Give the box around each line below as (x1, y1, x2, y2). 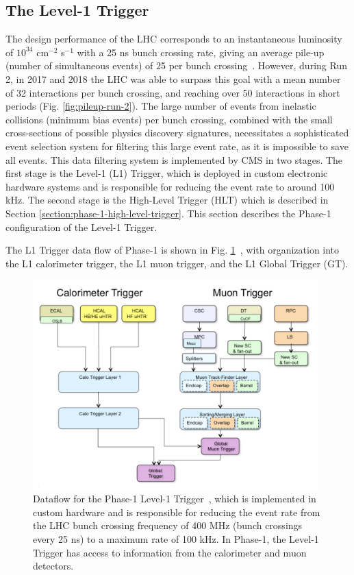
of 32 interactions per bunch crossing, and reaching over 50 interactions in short (5, 85, 340, 99)
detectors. (33, 559, 74, 573)
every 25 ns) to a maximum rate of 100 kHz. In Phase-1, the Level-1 (33, 531, 319, 546)
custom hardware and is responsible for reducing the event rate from (33, 504, 320, 519)
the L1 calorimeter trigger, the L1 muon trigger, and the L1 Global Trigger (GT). (5, 256, 349, 270)
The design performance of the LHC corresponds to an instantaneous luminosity (5, 32, 342, 46)
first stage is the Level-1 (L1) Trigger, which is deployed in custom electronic (5, 166, 328, 180)
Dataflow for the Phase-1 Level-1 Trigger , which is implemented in (33, 491, 316, 506)
